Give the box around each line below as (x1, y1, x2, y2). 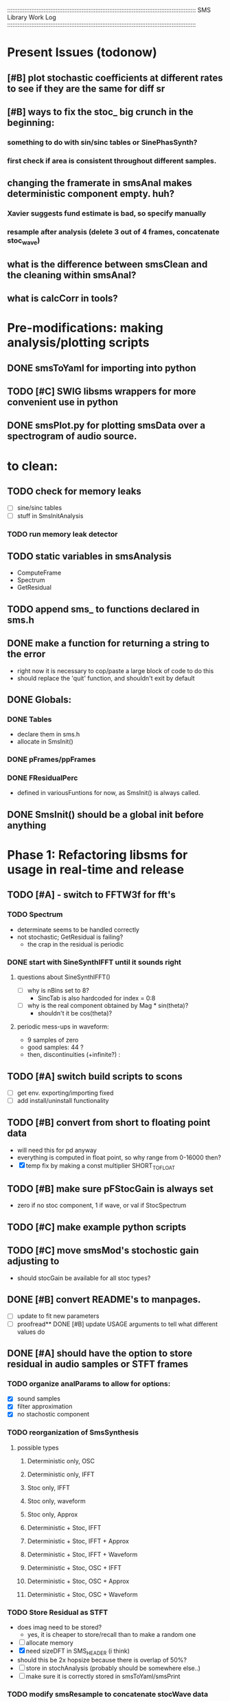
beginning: (7, 116, 55, 128)
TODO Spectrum (7, 909, 63, 919)
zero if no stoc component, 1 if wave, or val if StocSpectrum (16, 1202, 187, 1210)
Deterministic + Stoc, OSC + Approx (27, 1577, 130, 1585)
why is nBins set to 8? (27, 986, 89, 994)
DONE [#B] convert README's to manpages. (7, 1294, 201, 1306)
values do (16, 1328, 45, 1336)
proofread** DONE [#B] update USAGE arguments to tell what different (16, 1319, 218, 1328)
